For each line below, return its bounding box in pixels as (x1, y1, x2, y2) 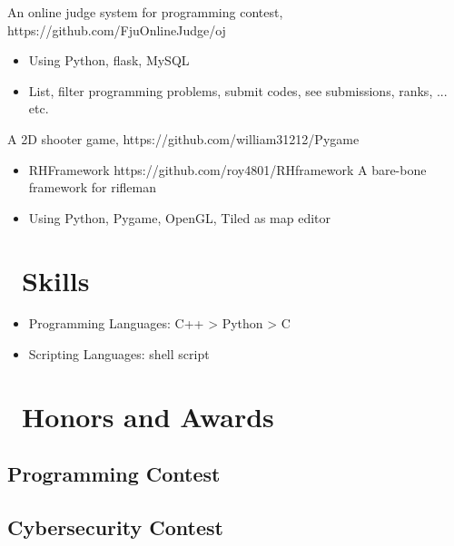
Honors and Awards (22, 397, 274, 434)
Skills (22, 261, 90, 298)
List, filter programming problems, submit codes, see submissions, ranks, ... (28, 81, 448, 100)
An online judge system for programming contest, (7, 3, 283, 21)
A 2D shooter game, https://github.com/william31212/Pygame (7, 129, 360, 148)
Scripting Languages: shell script (28, 345, 210, 364)
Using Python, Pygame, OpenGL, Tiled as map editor (28, 208, 331, 227)
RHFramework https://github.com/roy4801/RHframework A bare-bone (28, 160, 427, 179)
